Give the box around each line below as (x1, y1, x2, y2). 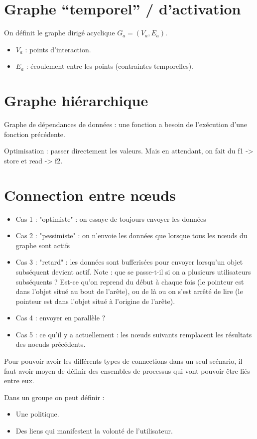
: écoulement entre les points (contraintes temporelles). (26, 61, 193, 71)
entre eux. (4, 375, 34, 386)
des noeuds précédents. (15, 339, 86, 349)
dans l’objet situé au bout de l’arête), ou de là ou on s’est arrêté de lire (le (15, 286, 243, 296)
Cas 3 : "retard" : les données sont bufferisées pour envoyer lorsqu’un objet (15, 257, 243, 267)
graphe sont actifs (15, 240, 70, 250)
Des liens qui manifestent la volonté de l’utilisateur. (15, 426, 173, 436)
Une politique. (15, 409, 59, 419)
